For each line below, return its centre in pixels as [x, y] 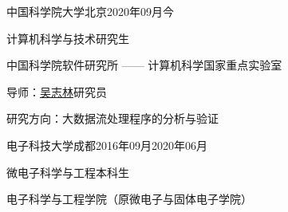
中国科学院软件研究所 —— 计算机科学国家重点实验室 [144, 65]
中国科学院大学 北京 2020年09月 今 [90, 11]
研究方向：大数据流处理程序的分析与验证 [112, 118]
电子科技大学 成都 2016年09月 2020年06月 [107, 145]
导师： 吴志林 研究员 [57, 91]
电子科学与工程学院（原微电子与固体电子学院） [129, 199]
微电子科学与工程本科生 [68, 172]
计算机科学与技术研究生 [68, 38]
